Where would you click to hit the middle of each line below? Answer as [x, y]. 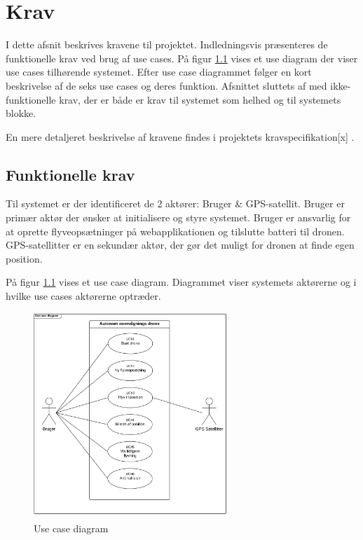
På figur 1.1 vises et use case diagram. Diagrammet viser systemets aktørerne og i [181, 282]
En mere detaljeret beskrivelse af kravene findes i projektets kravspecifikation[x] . [180, 136]
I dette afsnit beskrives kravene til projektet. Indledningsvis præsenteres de [167, 44]
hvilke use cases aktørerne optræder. [83, 296]
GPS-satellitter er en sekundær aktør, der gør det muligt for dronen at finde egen [180, 245]
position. [24, 258]
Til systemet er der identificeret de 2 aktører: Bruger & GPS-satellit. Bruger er [175, 203]
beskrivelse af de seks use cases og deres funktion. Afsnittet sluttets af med [166, 85]
